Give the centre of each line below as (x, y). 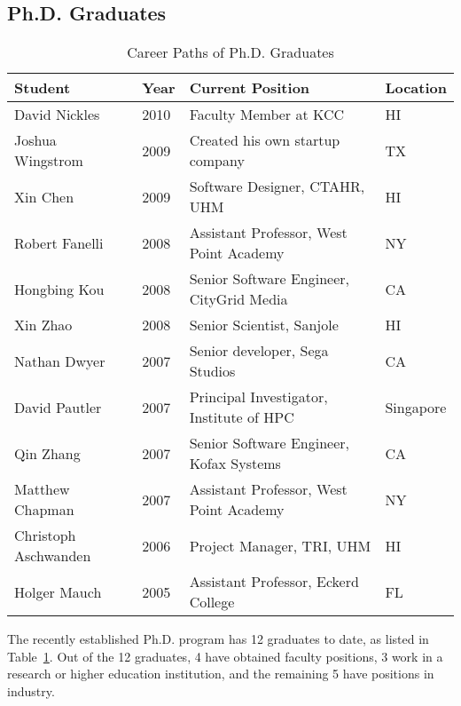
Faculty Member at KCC (267, 115)
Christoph (45, 535)
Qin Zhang (47, 453)
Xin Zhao (43, 325)
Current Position (250, 88)
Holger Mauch (58, 591)
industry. (31, 690)
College (212, 602)
